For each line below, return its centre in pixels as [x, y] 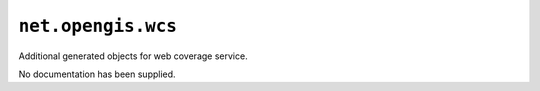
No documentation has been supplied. [97, 74]
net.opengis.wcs [97, 26]
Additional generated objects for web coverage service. [133, 56]
